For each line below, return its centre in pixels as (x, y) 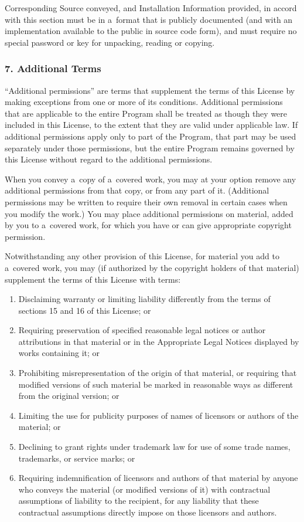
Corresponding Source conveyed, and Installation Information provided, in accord (151, 8)
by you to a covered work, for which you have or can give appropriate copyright (148, 225)
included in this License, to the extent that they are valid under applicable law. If (151, 125)
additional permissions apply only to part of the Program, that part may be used (151, 136)
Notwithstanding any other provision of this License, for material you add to (142, 256)
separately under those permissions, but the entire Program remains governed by (150, 148)
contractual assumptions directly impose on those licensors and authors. (148, 512)
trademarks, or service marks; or (77, 458)
